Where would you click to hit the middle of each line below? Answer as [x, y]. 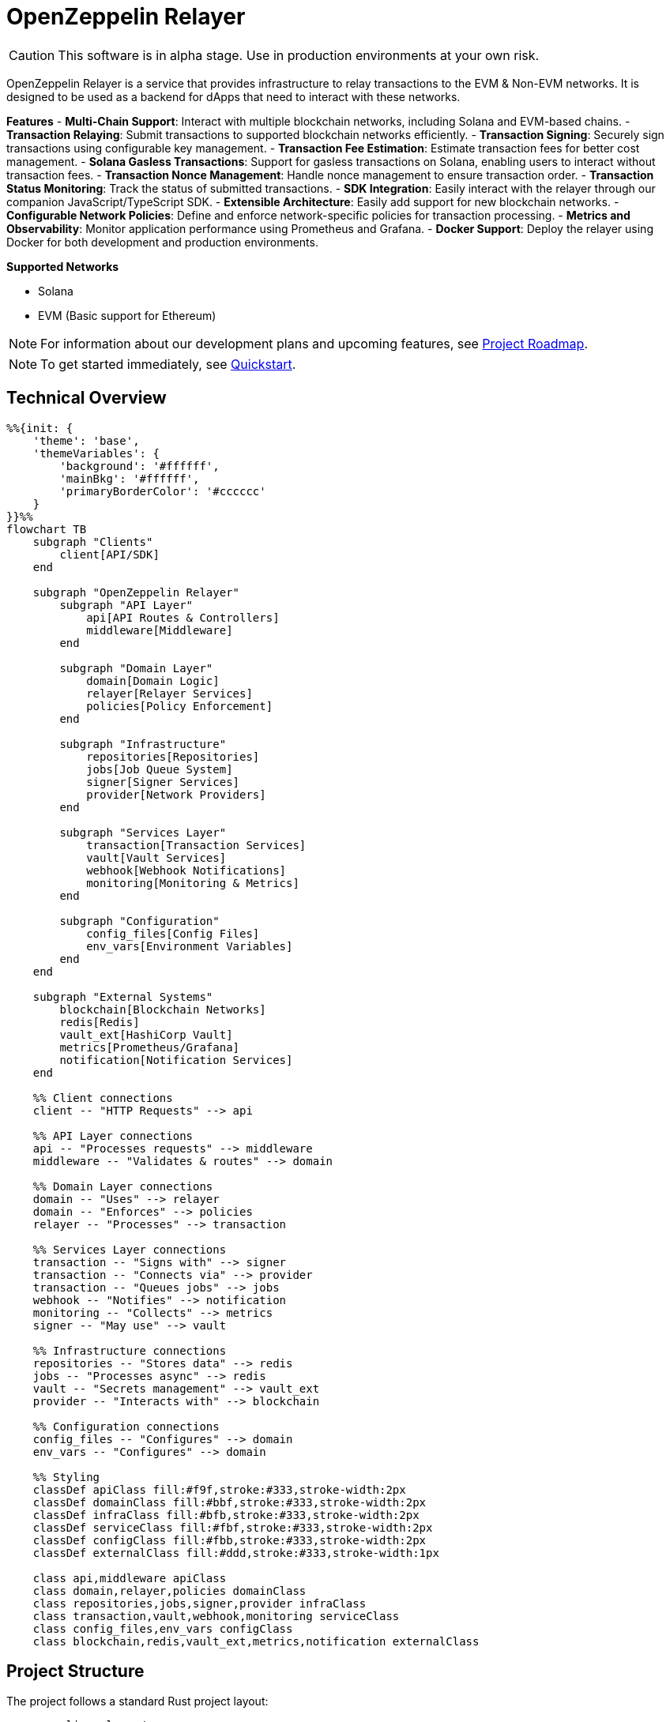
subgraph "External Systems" [123, 996]
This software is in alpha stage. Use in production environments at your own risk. [299, 55]
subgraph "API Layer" [126, 605]
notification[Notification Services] [176, 1060]
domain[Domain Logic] [153, 681]
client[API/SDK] [109, 554]
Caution [32, 55]
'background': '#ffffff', [139, 466]
